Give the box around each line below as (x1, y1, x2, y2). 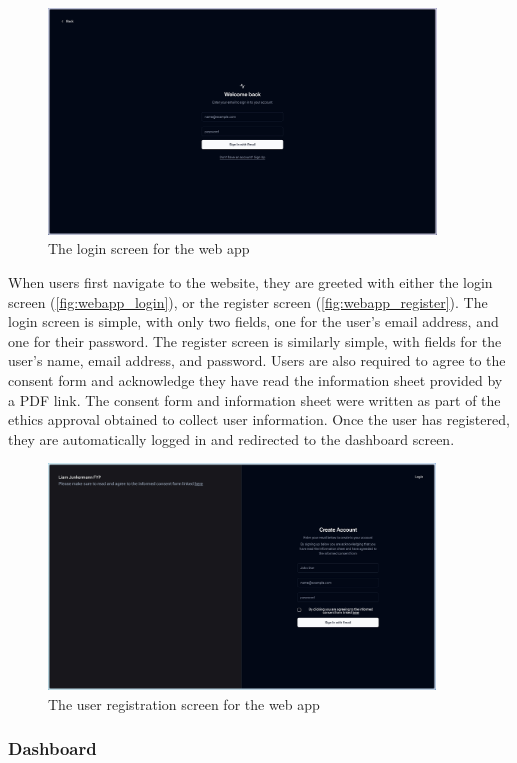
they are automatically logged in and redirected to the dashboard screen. (8, 428, 455, 449)
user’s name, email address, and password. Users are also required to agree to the (8, 350, 506, 371)
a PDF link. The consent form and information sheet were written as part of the (8, 389, 501, 410)
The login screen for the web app (48, 238, 250, 259)
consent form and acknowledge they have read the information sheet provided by (8, 369, 503, 390)
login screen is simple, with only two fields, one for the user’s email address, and (8, 311, 499, 332)
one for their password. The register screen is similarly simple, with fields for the (8, 330, 502, 351)
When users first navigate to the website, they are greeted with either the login (8, 271, 493, 292)
